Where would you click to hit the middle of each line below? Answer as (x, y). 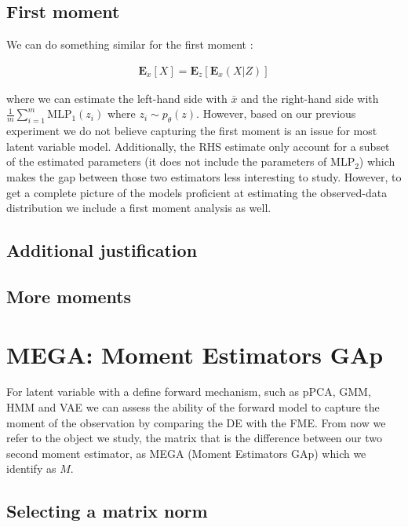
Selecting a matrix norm (107, 511)
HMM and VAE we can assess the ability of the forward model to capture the (193, 407)
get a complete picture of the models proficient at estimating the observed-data (197, 192)
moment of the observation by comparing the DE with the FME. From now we (196, 422)
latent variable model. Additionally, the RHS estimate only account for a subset (198, 146)
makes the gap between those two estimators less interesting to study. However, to (204, 177)
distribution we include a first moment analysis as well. (139, 208)
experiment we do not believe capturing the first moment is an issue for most (192, 131)
